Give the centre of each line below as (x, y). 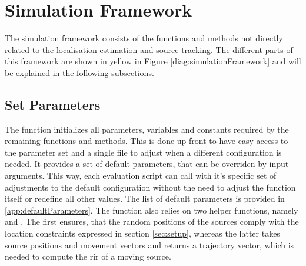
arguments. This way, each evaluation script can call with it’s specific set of (141, 175)
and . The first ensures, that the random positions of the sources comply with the (152, 221)
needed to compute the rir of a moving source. (88, 256)
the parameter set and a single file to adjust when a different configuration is (143, 152)
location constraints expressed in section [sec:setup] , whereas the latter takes (142, 233)
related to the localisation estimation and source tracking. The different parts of (149, 49)
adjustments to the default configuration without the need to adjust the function (150, 187)
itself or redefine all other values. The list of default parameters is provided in (145, 198)
